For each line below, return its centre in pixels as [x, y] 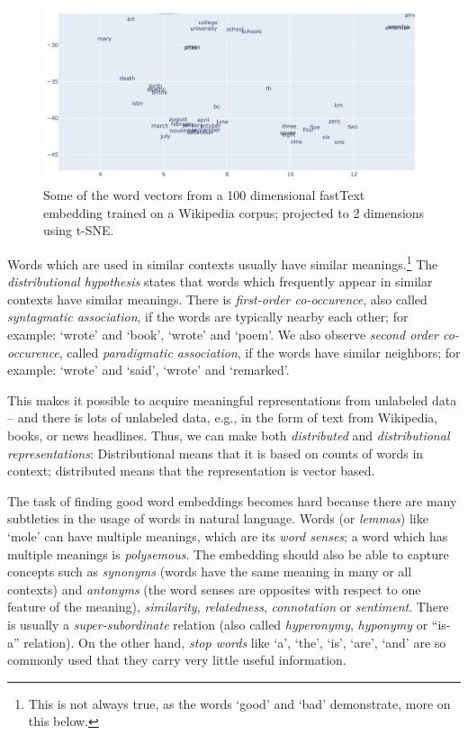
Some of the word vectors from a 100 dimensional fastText [204, 195]
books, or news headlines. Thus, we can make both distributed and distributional [229, 435]
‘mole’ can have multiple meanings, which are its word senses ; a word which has [228, 535]
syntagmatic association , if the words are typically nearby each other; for [208, 317]
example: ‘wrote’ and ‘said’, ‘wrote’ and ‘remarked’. [148, 370]
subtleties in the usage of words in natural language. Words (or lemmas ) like [218, 518]
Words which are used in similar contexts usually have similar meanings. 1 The [223, 262]
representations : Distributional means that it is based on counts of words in [216, 453]
